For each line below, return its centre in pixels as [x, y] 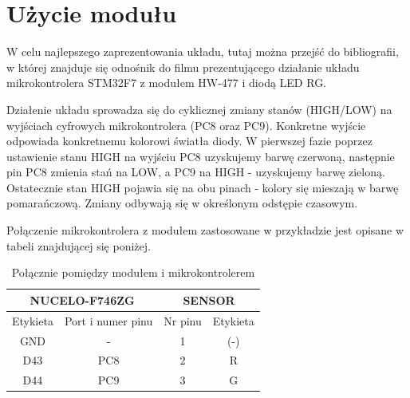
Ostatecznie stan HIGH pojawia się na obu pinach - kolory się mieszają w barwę [203, 187]
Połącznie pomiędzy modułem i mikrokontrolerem [133, 272]
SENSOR [209, 299]
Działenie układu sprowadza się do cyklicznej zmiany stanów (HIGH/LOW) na [199, 109]
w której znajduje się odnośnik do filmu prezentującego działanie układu [183, 67]
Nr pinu [183, 320]
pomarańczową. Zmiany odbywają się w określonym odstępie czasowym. [182, 203]
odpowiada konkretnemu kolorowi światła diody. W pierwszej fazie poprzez [189, 141]
